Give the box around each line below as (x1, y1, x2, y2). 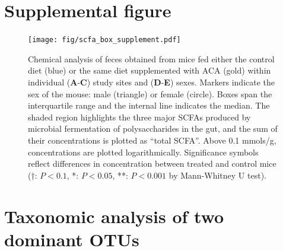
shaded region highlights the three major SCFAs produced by (28, 110, 251, 123)
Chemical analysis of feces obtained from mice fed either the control (28, 52, 275, 65)
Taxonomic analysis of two (4, 204, 224, 228)
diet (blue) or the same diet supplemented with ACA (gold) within (28, 64, 271, 77)
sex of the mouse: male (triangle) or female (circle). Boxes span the (28, 87, 272, 100)
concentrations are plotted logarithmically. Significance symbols (28, 145, 259, 158)
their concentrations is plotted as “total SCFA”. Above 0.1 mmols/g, (28, 134, 276, 146)
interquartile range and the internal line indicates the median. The (28, 99, 270, 112)
